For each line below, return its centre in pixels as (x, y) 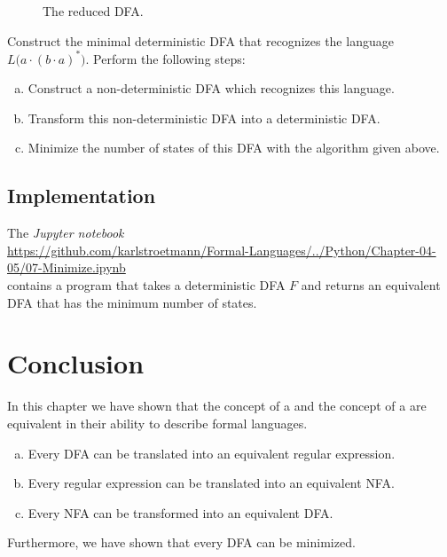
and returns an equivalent (371, 285)
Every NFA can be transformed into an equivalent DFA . (180, 512)
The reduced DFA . (93, 11)
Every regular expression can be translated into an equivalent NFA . (211, 483)
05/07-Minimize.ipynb (67, 267)
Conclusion (76, 363)
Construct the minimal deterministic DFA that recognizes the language (200, 40)
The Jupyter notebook (66, 233)
